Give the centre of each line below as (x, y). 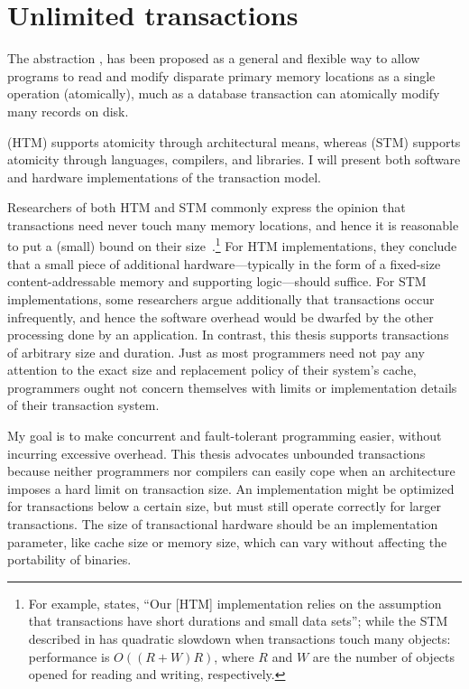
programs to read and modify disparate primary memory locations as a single (221, 75)
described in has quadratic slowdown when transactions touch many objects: (239, 638)
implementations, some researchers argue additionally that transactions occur (221, 298)
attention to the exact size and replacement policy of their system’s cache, (212, 370)
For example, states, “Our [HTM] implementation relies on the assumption (235, 603)
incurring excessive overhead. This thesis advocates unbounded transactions (216, 453)
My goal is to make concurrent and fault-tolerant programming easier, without (225, 436)
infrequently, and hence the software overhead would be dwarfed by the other (221, 317)
